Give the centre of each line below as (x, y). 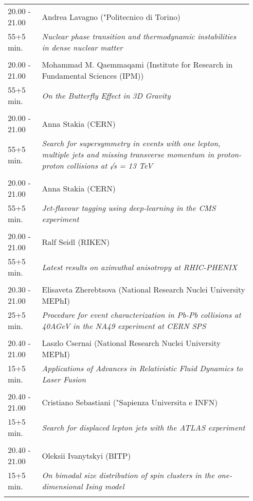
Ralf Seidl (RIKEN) (76, 242)
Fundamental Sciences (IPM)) (93, 76)
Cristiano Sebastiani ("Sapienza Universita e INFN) (130, 402)
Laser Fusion (64, 379)
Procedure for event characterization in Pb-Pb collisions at (142, 315)
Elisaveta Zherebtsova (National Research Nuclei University (144, 289)
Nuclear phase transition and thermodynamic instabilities (139, 36)
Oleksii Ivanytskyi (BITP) (86, 455)
